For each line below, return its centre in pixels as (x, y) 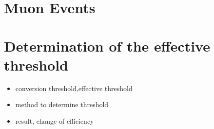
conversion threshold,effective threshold (74, 88)
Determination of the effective (107, 46)
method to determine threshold (62, 104)
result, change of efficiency (55, 120)
